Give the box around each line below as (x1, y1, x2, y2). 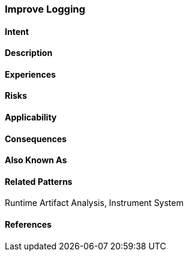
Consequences (5, 133, 67, 144)
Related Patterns (5, 176, 73, 187)
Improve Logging (5, 3, 85, 15)
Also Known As (5, 155, 67, 166)
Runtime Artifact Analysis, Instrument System (5, 198, 184, 208)
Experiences (5, 69, 56, 80)
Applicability (5, 112, 57, 123)
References (5, 219, 52, 230)
